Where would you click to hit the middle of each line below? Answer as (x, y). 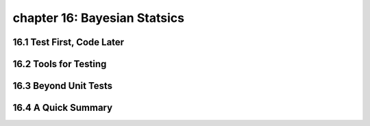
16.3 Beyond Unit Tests (63, 86)
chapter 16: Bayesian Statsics (99, 18)
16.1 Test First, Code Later (69, 42)
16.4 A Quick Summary (63, 108)
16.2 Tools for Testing (60, 64)
